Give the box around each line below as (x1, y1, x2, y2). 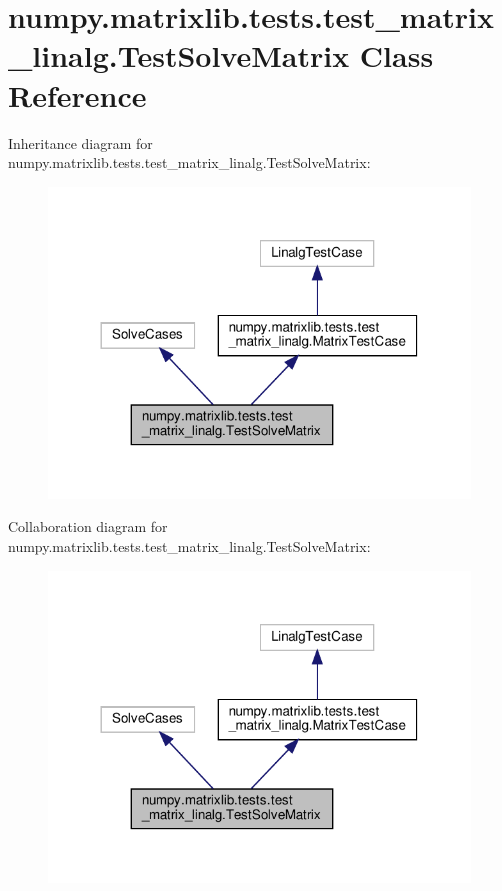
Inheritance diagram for (8, 132, 153, 153)
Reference (8, 74, 147, 115)
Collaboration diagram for (8, 516, 168, 537)
